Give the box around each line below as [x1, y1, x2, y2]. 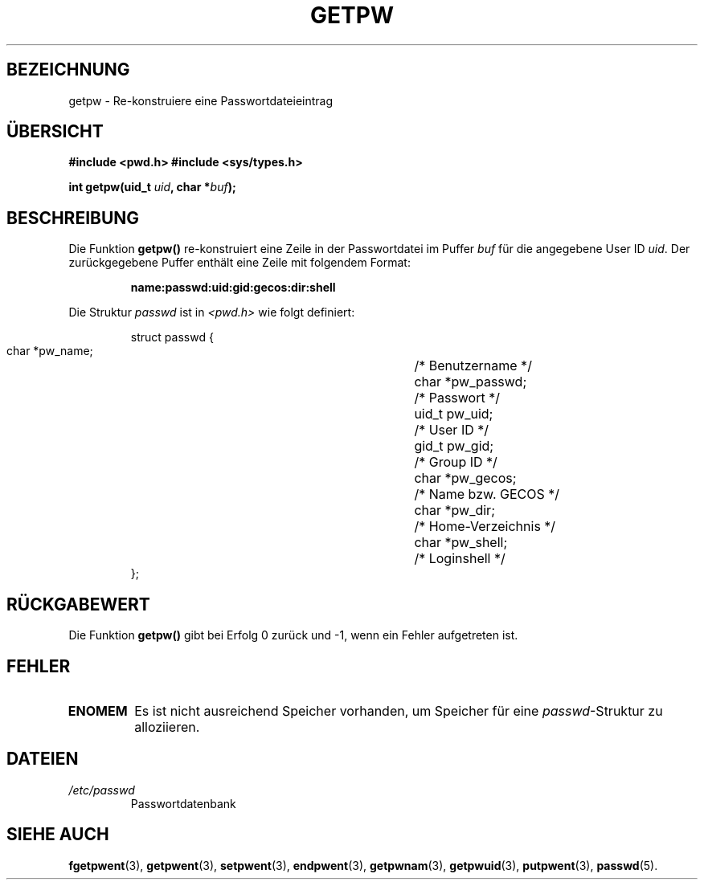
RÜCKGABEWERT [6, 594, 150, 614]
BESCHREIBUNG [6, 207, 140, 228]
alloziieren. [134, 718, 200, 735]
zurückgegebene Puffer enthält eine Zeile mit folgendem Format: [68, 255, 411, 270]
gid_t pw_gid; [414, 438, 494, 455]
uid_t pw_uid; [414, 406, 493, 423]
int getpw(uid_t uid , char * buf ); [68, 180, 236, 194]
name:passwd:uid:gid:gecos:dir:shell [130, 280, 336, 295]
